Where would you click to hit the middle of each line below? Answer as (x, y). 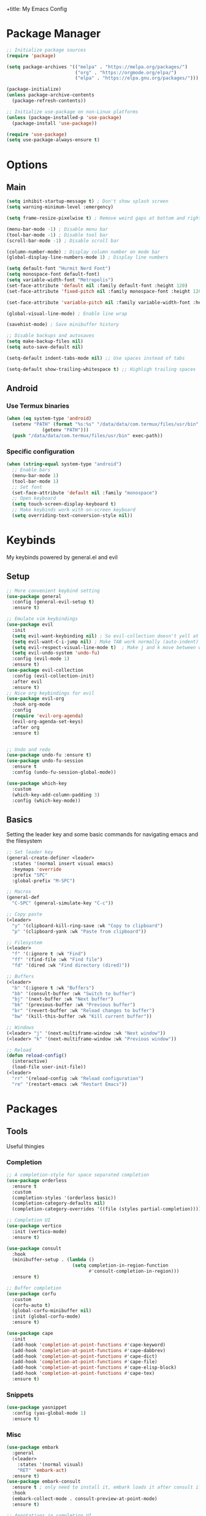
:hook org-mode (31, 705)
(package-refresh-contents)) (49, 101)
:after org (26, 727)
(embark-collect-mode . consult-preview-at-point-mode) (85, 1499)
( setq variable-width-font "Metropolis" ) (60, 280)
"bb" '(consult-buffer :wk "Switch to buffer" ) (74, 993)
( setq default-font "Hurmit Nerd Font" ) (59, 269)
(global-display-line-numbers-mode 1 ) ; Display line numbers (87, 257)
